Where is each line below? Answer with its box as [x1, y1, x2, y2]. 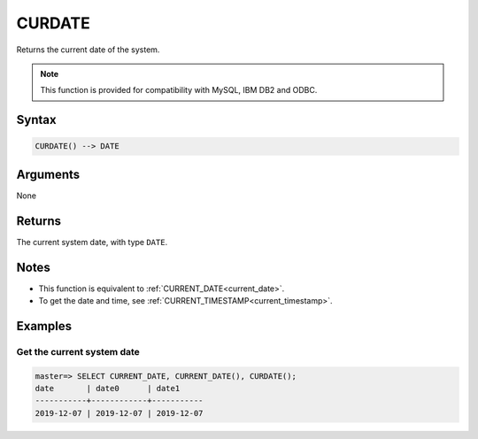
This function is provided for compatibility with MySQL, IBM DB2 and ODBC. [40, 85, 318, 96]
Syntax [16, 112, 57, 127]
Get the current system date [16, 345, 141, 358]
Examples [16, 319, 73, 334]
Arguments [16, 166, 81, 181]
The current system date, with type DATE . [16, 236, 168, 247]
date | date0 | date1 [35, 383, 181, 393]
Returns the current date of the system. [16, 44, 160, 55]
